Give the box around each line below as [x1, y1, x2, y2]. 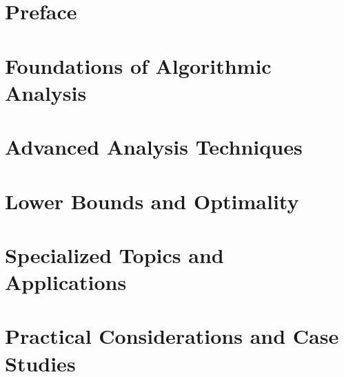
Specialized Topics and [5, 240, 224, 269]
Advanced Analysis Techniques [5, 133, 303, 161]
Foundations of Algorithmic [5, 51, 272, 79]
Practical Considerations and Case [5, 322, 339, 350]
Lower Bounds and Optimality [5, 186, 299, 215]
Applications [5, 268, 127, 296]
